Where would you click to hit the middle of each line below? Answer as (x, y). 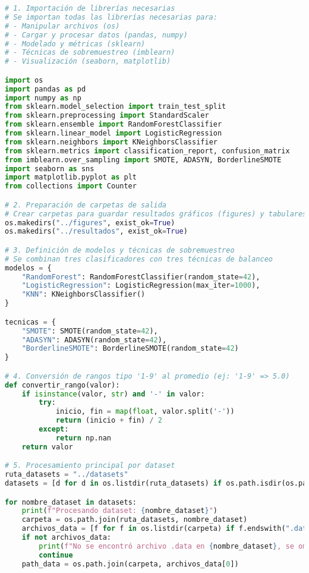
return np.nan (83, 438)
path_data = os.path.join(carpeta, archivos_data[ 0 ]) (130, 564)
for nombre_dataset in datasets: (71, 502)
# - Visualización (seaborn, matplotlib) (88, 62)
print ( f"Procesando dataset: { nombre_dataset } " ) (120, 511)
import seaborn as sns (50, 169)
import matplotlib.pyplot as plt (71, 177)
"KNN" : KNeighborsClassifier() (83, 295)
